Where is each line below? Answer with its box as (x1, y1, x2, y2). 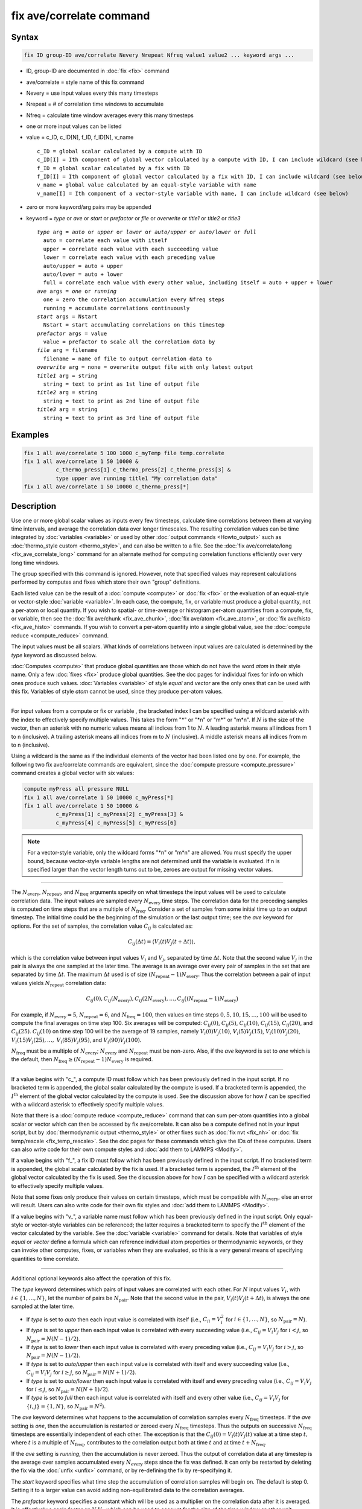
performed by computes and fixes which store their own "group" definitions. (11, 578, 201, 585)
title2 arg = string (37, 389, 98, 396)
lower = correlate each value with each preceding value (43, 254, 215, 261)
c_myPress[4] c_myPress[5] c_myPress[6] (55, 819, 177, 826)
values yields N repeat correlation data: (11, 979, 107, 988)
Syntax (11, 32, 39, 42)
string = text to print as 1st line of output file (43, 381, 199, 388)
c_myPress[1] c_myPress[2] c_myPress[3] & (55, 811, 183, 818)
